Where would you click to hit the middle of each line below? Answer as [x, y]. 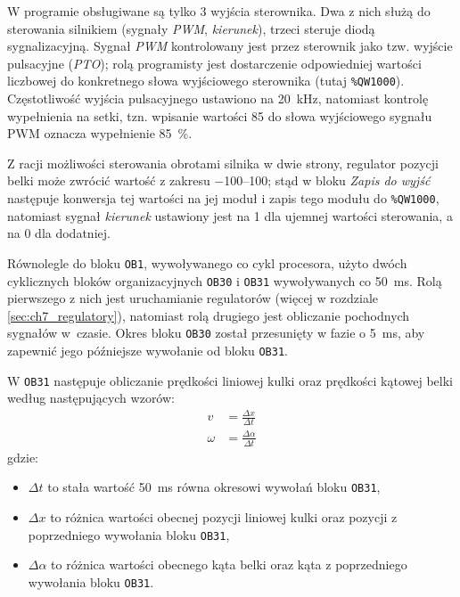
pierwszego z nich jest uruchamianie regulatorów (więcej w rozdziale [193, 298]
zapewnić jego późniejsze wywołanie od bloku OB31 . [148, 350]
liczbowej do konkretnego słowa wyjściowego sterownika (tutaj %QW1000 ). [206, 81]
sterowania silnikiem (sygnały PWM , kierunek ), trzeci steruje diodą [191, 28]
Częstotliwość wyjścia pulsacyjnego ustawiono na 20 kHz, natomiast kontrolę [218, 98]
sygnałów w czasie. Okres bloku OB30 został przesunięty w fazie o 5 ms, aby [216, 333]
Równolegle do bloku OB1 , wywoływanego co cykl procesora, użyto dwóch [207, 262]
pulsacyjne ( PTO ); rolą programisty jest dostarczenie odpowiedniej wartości [214, 63]
